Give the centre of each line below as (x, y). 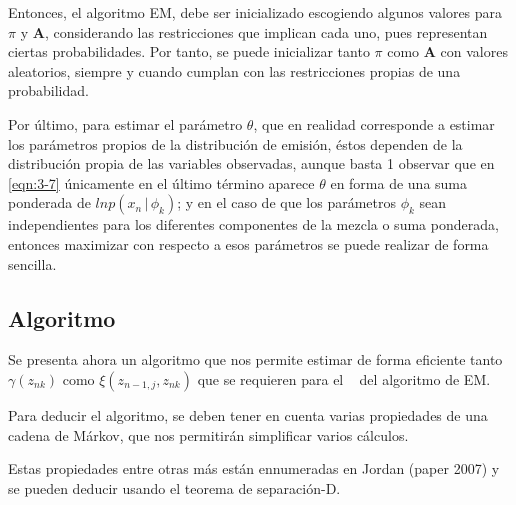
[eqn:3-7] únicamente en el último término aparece (161, 182)
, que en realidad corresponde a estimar (374, 123)
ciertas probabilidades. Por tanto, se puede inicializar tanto (189, 51)
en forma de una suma (399, 182)
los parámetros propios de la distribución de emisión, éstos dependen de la (235, 143)
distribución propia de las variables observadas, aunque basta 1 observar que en (251, 163)
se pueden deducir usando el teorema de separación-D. (174, 487)
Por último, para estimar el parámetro (125, 123)
